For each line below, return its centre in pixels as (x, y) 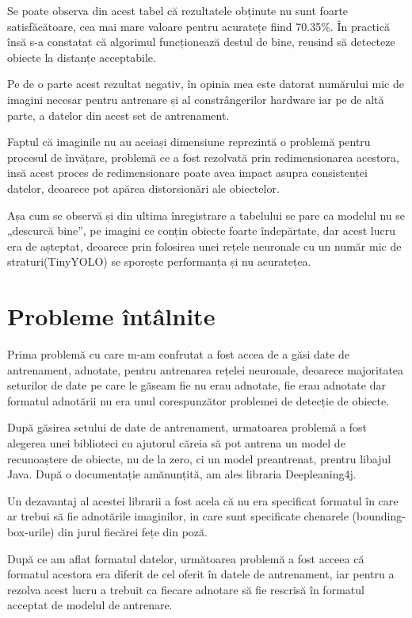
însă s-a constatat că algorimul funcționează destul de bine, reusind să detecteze (201, 42)
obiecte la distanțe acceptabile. (82, 57)
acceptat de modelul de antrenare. (90, 605)
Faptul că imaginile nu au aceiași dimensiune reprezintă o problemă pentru (189, 142)
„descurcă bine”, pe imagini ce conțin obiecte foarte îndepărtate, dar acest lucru (201, 230)
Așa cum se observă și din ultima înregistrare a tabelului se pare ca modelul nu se (206, 215)
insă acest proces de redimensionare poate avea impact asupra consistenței (187, 173)
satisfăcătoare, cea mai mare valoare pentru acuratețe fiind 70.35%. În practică (198, 26)
